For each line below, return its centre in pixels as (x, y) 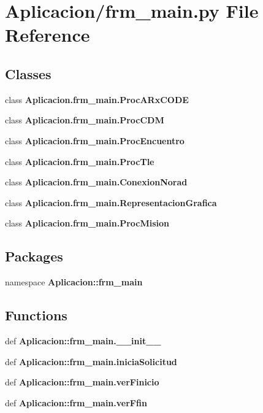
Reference (48, 35)
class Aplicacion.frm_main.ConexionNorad (96, 182)
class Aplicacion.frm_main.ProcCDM (85, 120)
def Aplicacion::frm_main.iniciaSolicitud (91, 361)
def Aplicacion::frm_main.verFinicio (82, 382)
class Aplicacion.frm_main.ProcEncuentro (95, 140)
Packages (34, 256)
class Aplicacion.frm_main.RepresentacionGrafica (111, 202)
